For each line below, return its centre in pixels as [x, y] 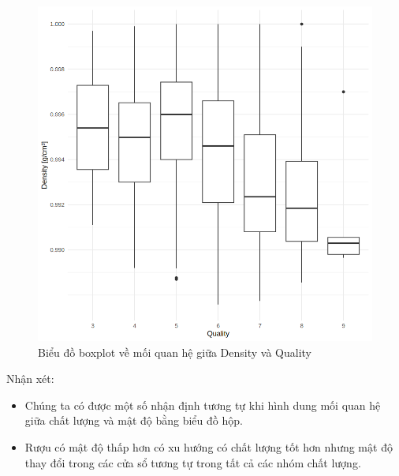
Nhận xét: [30, 379]
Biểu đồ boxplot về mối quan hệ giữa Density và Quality [175, 352]
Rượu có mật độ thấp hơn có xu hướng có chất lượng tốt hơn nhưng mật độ [209, 446]
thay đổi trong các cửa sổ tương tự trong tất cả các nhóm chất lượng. [193, 462]
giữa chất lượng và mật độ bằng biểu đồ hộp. [134, 420]
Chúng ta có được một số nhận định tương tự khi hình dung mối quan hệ [203, 405]
